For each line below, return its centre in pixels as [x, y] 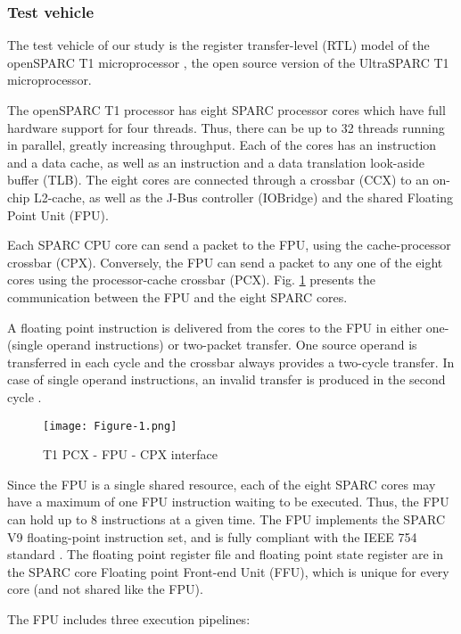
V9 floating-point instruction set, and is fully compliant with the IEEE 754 [212, 536]
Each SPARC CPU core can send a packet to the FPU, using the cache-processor [229, 245]
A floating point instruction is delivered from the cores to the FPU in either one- [228, 327]
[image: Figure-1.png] [110, 426]
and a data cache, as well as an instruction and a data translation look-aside [216, 162]
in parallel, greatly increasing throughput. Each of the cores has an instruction [222, 145]
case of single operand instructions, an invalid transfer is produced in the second [226, 379]
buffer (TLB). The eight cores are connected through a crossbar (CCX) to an [218, 180]
